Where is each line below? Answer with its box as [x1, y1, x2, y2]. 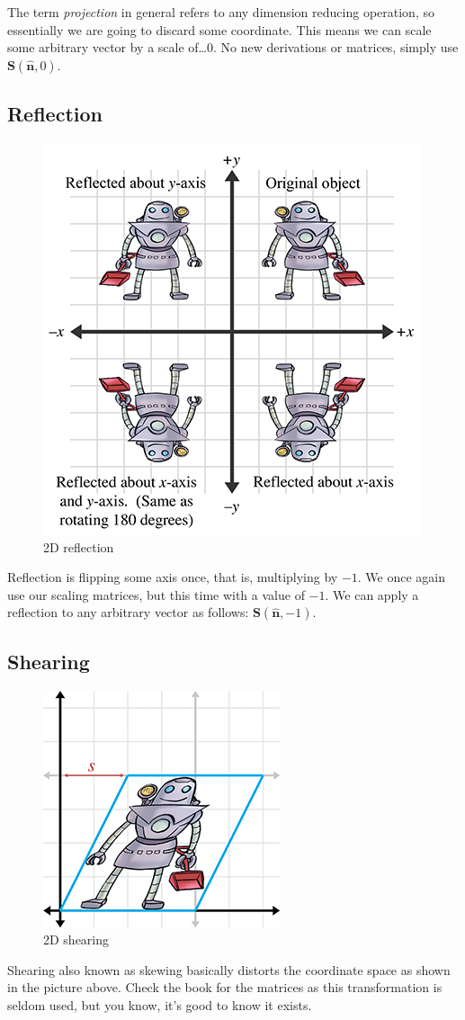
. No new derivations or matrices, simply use [213, 38, 459, 57]
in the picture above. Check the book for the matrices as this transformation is [7, 978, 443, 997]
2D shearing [43, 930, 110, 949]
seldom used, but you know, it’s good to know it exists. [7, 995, 312, 1014]
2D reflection [43, 537, 114, 556]
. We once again [357, 568, 446, 586]
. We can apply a [325, 585, 419, 604]
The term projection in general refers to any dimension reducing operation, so [7, 3, 434, 21]
